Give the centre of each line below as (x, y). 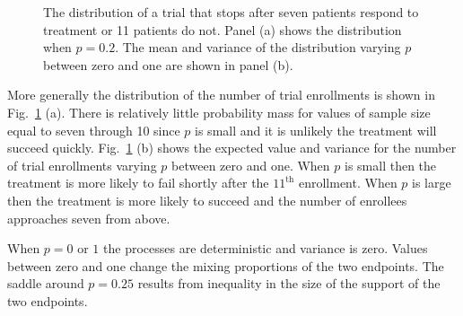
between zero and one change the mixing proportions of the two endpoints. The (226, 265)
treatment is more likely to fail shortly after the (138, 183)
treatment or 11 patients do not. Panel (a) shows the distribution (223, 29)
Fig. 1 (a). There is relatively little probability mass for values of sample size (219, 112)
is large (432, 183)
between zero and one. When (251, 165)
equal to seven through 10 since (94, 130)
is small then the (390, 165)
